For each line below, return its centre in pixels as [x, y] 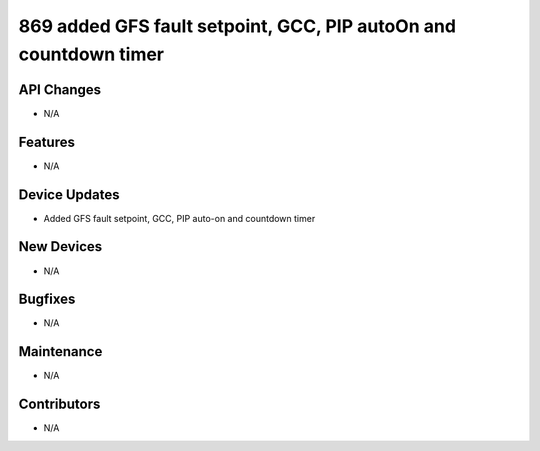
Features [46, 141]
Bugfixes [47, 299]
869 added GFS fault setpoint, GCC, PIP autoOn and [237, 26]
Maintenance [60, 351]
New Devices [60, 246]
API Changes [60, 89]
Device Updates [69, 194]
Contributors [59, 404]
